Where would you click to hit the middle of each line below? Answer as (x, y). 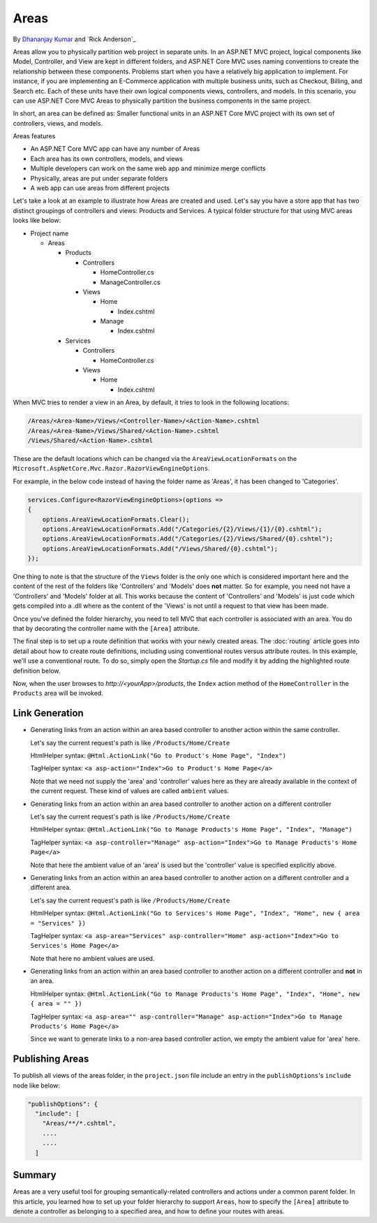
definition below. (37, 671)
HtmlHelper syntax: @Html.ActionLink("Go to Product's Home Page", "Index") (158, 756)
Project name (50, 233)
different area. (51, 888)
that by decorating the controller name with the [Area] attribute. (106, 629)
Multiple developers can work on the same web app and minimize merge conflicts (148, 168)
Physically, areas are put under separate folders (99, 178)
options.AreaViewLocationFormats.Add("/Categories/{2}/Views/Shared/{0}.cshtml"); (188, 539)
